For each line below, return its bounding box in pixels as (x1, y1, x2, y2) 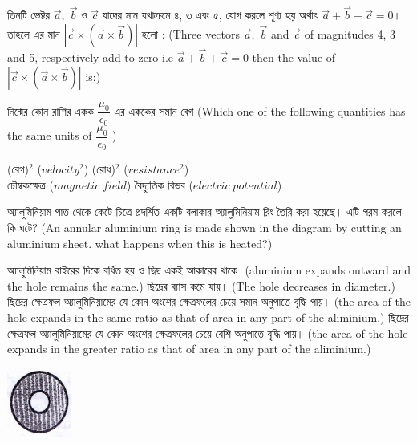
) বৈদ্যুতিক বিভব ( (126, 176, 193, 193)
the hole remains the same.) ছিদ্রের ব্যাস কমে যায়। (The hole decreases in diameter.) (7, 277, 395, 294)
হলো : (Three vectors (141, 25, 241, 42)
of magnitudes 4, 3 (304, 25, 395, 42)
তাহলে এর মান (7, 25, 60, 42)
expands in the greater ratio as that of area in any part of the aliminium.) (7, 340, 371, 357)
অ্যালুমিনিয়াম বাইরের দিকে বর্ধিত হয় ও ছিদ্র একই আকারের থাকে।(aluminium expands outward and (7, 262, 411, 278)
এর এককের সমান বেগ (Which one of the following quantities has (114, 102, 406, 119)
